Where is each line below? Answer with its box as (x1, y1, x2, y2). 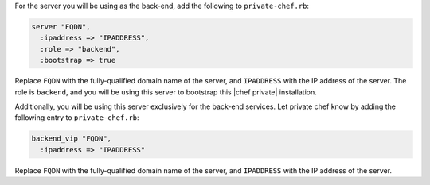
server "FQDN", (31, 22, 91, 31)
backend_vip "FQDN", (31, 134, 111, 143)
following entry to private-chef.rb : (14, 113, 139, 122)
